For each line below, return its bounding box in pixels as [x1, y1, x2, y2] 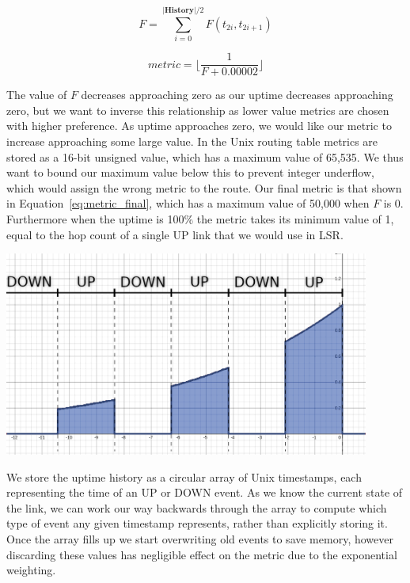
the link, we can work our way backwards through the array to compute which [6, 499, 387, 516]
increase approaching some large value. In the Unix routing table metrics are [6, 133, 378, 150]
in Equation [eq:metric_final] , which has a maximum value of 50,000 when [6, 195, 370, 211]
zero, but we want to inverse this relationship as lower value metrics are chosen [6, 101, 389, 118]
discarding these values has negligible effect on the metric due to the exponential [6, 546, 397, 562]
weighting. [6, 562, 56, 578]
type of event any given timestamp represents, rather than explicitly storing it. [6, 515, 388, 532]
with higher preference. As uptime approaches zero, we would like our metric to [6, 117, 392, 134]
